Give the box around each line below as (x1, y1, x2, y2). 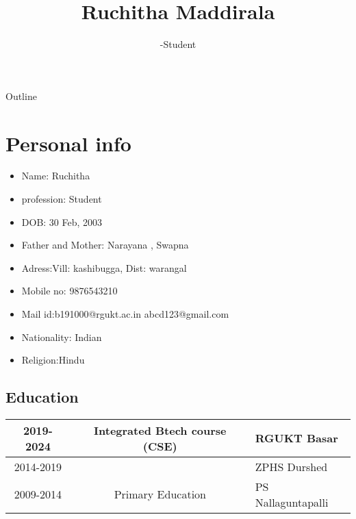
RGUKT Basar (255, 430, 338, 446)
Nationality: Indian (21, 329, 102, 344)
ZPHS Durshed (255, 458, 328, 474)
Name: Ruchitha (21, 168, 90, 183)
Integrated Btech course (94, 422, 227, 438)
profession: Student (21, 192, 102, 206)
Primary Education (114, 486, 206, 503)
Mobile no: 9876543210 (21, 283, 118, 298)
